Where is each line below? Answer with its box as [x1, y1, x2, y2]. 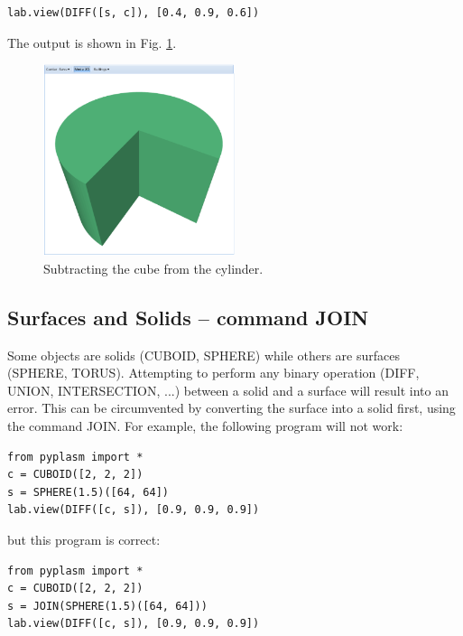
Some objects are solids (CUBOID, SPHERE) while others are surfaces [7, 345, 400, 364]
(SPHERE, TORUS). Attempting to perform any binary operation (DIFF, [7, 363, 420, 382]
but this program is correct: [7, 529, 161, 548]
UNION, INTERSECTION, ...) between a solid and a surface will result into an [7, 380, 449, 399]
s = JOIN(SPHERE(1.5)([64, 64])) [7, 599, 208, 613]
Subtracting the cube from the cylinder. [43, 258, 264, 277]
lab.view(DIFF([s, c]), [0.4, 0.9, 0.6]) [7, 6, 260, 19]
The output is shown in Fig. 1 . [7, 33, 177, 51]
